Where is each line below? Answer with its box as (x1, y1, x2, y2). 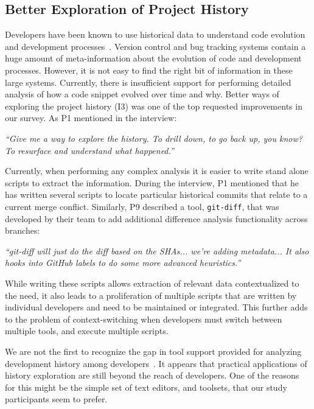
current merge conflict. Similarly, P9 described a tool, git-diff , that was (5, 200, 279, 212)
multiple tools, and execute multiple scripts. (5, 324, 169, 337)
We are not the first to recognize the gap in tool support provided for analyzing (5, 344, 302, 357)
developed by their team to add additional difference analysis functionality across (5, 212, 308, 225)
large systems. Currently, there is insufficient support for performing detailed (5, 75, 291, 88)
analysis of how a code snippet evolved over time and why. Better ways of (5, 88, 279, 100)
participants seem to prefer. (5, 393, 108, 405)
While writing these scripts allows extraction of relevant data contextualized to (5, 276, 299, 289)
